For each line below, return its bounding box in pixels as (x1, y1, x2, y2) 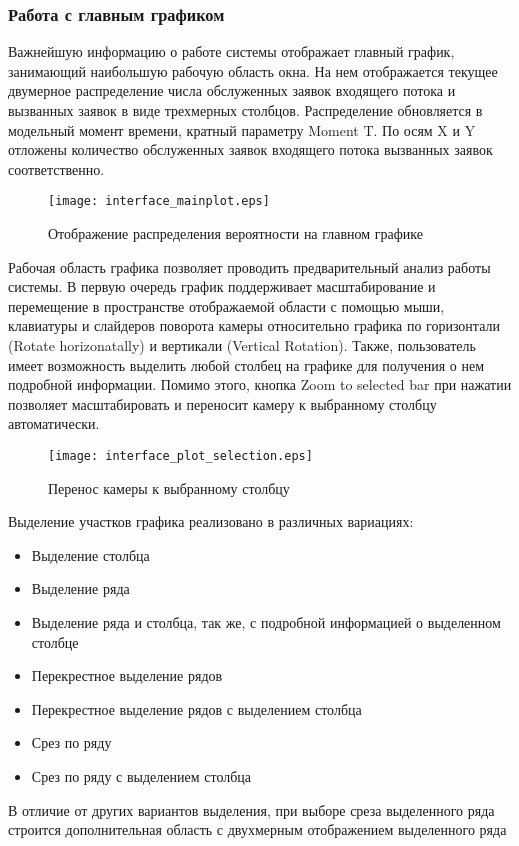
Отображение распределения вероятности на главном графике (48, 223, 424, 244)
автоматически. (8, 413, 100, 434)
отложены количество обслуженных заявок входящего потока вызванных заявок (8, 139, 493, 160)
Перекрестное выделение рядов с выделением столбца (31, 698, 362, 719)
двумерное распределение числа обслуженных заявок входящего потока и (8, 80, 456, 101)
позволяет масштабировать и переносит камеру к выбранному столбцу (8, 393, 437, 414)
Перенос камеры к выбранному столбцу (48, 477, 290, 498)
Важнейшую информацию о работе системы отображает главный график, (8, 41, 455, 62)
